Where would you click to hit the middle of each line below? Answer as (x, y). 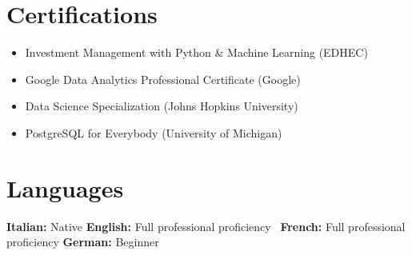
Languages (65, 187)
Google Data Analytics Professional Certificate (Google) (163, 79)
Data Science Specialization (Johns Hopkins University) (162, 106)
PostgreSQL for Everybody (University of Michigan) (154, 132)
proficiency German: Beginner (83, 242)
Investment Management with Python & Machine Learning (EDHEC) (196, 52)
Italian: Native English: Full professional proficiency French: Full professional (206, 226)
